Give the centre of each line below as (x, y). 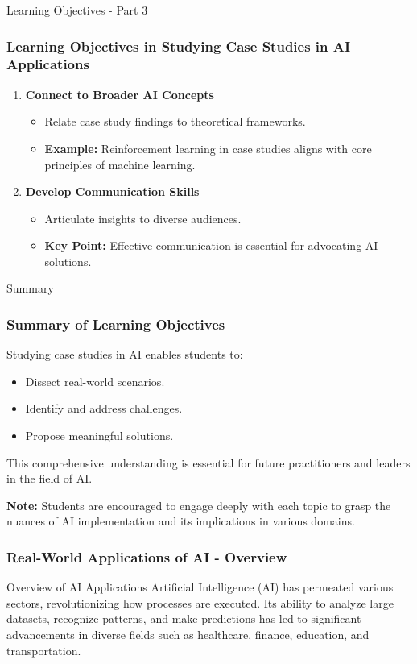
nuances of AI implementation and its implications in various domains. (181, 521)
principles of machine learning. (120, 164)
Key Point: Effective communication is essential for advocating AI (211, 245)
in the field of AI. (50, 478)
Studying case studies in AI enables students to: (125, 354)
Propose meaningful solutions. (99, 436)
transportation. (44, 650)
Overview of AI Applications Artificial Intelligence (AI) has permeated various (200, 587)
